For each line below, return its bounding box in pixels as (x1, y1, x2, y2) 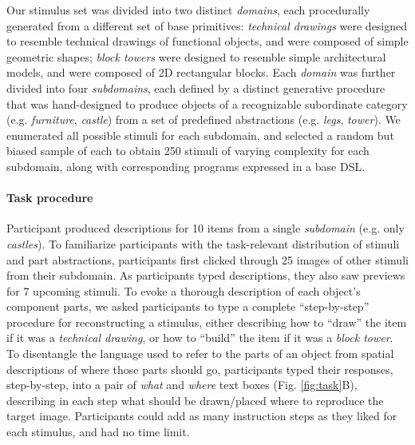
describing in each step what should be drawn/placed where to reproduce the (6, 391, 384, 408)
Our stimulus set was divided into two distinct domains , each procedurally (6, 2, 370, 18)
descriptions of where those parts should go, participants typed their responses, (6, 360, 393, 377)
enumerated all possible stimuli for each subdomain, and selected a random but (6, 126, 394, 143)
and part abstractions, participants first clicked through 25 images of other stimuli (6, 251, 409, 268)
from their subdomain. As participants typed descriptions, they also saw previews (6, 267, 405, 284)
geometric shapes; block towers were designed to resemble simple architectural (6, 48, 386, 65)
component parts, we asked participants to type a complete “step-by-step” (6, 298, 370, 315)
